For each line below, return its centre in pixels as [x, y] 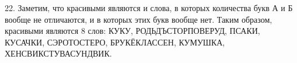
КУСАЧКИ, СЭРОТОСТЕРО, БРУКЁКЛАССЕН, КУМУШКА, [115, 42]
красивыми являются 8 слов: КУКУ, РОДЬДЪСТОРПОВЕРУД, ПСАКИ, [132, 31]
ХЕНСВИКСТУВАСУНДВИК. [58, 53]
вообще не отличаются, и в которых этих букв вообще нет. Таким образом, [139, 19]
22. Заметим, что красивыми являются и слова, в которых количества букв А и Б [149, 8]
